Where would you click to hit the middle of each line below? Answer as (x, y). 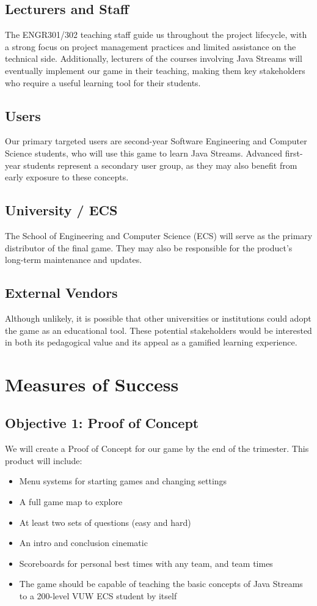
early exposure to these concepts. (67, 177)
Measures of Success (92, 384)
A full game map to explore (71, 502)
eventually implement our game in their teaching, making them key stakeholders (155, 70)
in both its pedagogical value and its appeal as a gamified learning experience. (151, 342)
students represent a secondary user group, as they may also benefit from (160, 165)
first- (294, 153)
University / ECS (61, 210)
